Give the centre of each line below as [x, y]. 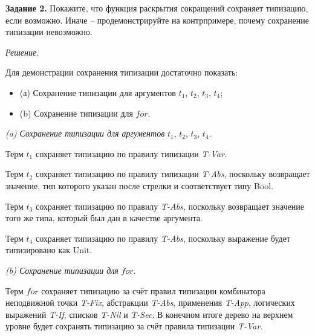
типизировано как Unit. [49, 250]
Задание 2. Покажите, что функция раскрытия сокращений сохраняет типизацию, [157, 8]
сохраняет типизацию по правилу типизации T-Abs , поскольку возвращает [173, 174]
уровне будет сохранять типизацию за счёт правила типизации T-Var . [134, 326]
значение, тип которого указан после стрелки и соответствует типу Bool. [140, 185]
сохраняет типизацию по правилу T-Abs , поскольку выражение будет [163, 238]
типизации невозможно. [49, 32]
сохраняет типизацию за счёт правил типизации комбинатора [153, 290]
